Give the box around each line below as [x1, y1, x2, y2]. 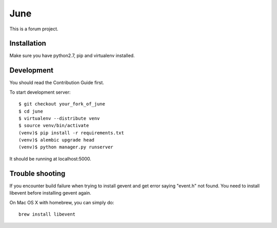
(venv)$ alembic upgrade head [18, 137, 95, 143]
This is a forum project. [9, 26, 58, 32]
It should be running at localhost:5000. [9, 155, 92, 162]
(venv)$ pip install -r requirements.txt [18, 130, 124, 136]
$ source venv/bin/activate [18, 122, 89, 129]
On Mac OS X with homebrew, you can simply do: [9, 199, 114, 205]
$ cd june [18, 108, 43, 114]
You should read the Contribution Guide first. [9, 80, 105, 86]
